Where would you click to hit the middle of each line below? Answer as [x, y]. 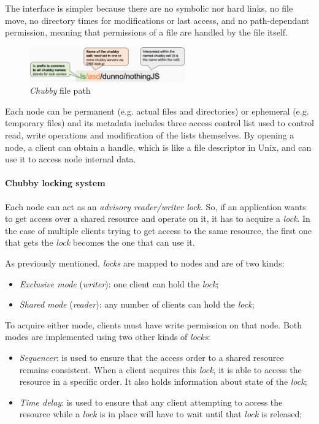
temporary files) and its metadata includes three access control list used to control [159, 123]
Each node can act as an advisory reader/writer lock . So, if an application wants [156, 206]
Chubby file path [60, 90]
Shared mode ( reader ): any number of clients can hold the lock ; [137, 304]
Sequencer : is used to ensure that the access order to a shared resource [152, 357]
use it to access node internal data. [71, 159]
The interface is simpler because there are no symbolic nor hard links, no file [149, 8]
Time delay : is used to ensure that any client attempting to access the [151, 402]
